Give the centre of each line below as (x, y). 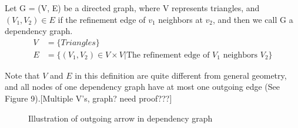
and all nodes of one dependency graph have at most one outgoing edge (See (143, 87)
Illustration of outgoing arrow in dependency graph (120, 118)
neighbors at (180, 19)
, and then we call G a (253, 19)
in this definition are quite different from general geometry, (181, 75)
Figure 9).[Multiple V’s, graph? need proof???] (88, 98)
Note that (22, 75)
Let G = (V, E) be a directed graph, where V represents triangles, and (132, 8)
